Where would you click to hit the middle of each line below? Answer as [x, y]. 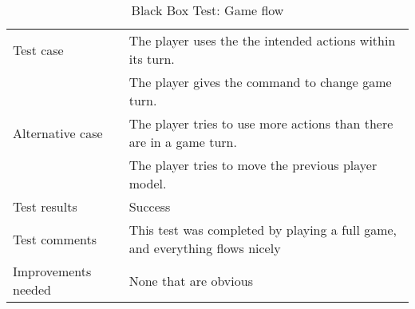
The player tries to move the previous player [253, 165]
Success [150, 206]
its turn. [152, 59]
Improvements [52, 271]
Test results [45, 206]
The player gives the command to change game [260, 82]
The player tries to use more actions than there [261, 123]
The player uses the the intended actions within [262, 40]
